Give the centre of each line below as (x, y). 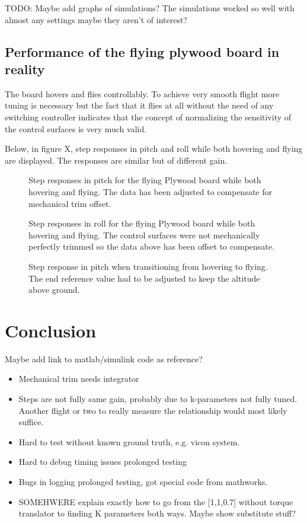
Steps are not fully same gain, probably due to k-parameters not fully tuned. (158, 398)
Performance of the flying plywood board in (142, 51)
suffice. (31, 422)
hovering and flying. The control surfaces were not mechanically (144, 235)
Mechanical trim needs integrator (79, 379)
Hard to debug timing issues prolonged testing (103, 462)
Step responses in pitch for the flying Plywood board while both (145, 180)
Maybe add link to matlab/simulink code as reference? (104, 358)
